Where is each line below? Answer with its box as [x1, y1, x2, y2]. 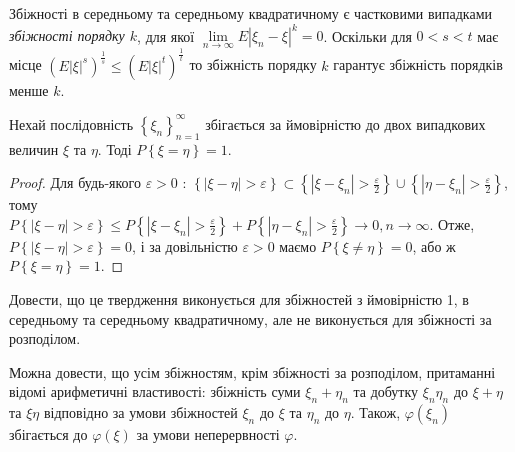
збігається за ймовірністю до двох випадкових [205, 113, 486, 134]
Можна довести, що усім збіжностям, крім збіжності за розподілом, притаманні [9, 361, 496, 382]
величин [9, 138, 59, 159]
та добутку [353, 381, 419, 402]
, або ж [412, 235, 456, 256]
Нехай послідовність [9, 113, 134, 134]
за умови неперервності [136, 424, 280, 445]
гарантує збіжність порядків [333, 54, 503, 75]
